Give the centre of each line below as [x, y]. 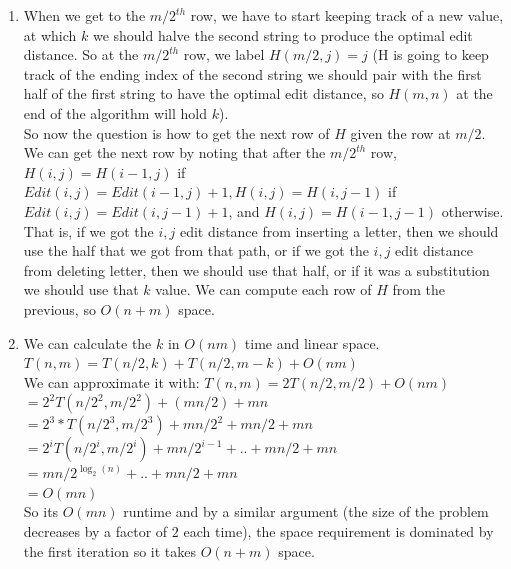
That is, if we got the [88, 230]
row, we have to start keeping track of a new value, [347, 15]
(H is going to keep [430, 54]
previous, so [59, 308]
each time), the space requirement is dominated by [338, 531]
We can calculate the [87, 342]
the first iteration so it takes [109, 550]
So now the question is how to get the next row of [176, 132]
